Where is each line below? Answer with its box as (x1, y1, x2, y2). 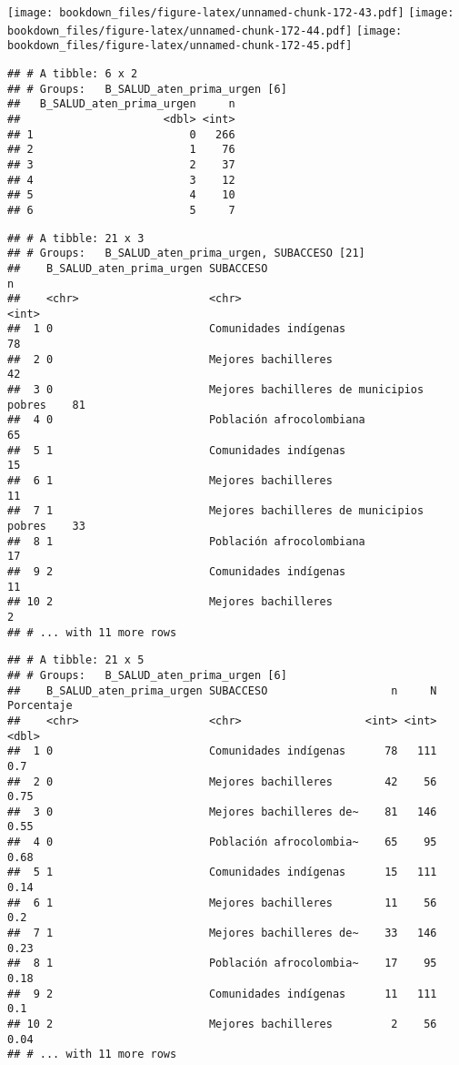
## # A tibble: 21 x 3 (7, 231, 145, 245)
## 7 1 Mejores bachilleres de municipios (7, 504, 424, 518)
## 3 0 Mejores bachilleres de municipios (7, 383, 424, 397)
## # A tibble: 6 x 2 (7, 66, 138, 80)
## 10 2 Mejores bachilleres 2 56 (7, 1018, 437, 1030)
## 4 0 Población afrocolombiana (7, 413, 365, 427)
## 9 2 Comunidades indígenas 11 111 (7, 987, 437, 1000)
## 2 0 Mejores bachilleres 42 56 (7, 775, 437, 788)
